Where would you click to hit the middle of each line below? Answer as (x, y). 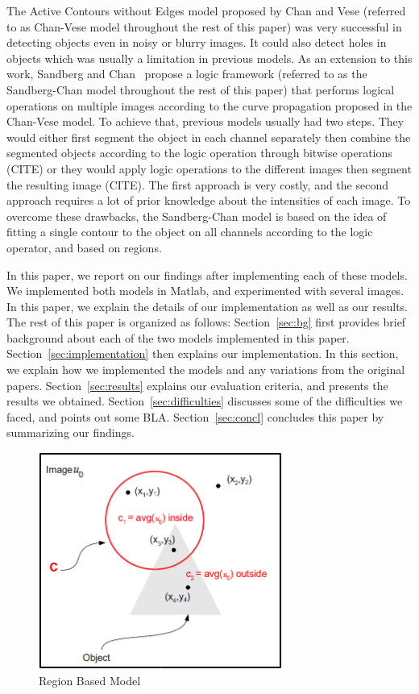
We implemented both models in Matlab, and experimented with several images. (205, 291)
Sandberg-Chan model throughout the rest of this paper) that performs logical (201, 89)
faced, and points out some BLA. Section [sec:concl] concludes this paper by (195, 416)
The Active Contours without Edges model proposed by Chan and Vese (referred (206, 10)
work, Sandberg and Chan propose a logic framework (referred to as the (187, 74)
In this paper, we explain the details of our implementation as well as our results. (207, 306)
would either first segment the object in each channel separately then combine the (209, 137)
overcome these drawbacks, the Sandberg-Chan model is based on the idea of (197, 216)
